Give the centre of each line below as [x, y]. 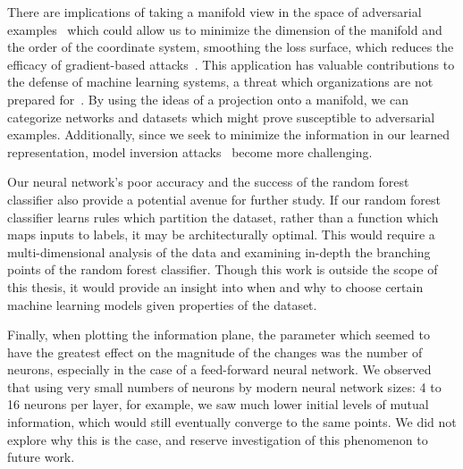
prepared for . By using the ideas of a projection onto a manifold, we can [208, 99]
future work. [41, 457]
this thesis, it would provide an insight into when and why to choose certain [215, 286]
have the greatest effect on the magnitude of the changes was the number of [215, 352]
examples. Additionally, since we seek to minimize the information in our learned [229, 134]
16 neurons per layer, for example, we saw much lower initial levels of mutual [218, 404]
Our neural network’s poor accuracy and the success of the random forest [208, 182]
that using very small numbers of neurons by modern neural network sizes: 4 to [224, 386]
